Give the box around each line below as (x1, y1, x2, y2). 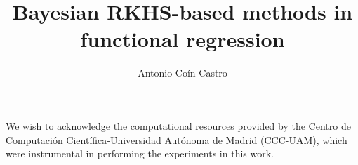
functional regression (80, 25, 285, 53)
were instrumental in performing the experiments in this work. (6, 146, 274, 161)
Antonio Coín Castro (138, 65, 227, 80)
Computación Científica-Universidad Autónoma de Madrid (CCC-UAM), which (6, 132, 347, 147)
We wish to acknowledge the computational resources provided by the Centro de (6, 118, 351, 133)
